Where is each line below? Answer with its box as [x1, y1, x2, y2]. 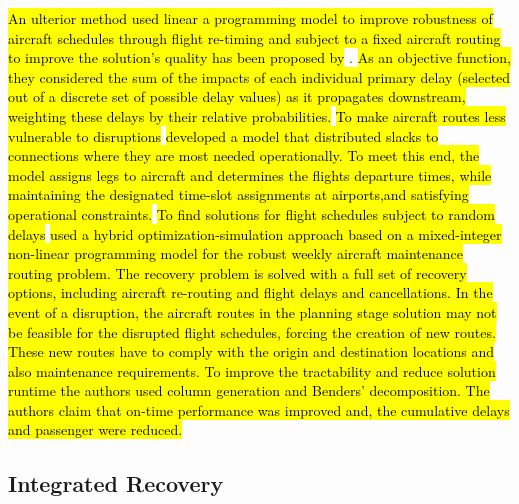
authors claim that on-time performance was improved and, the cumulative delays [8, 399, 510, 420]
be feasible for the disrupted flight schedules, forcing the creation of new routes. [8, 321, 496, 342]
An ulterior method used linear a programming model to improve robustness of [8, 8, 493, 28]
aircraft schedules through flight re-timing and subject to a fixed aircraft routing [8, 27, 501, 48]
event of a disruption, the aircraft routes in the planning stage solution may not [8, 301, 497, 322]
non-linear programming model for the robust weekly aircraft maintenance [8, 243, 463, 264]
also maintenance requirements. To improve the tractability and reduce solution [8, 360, 496, 381]
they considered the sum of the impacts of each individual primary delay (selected [8, 66, 511, 87]
